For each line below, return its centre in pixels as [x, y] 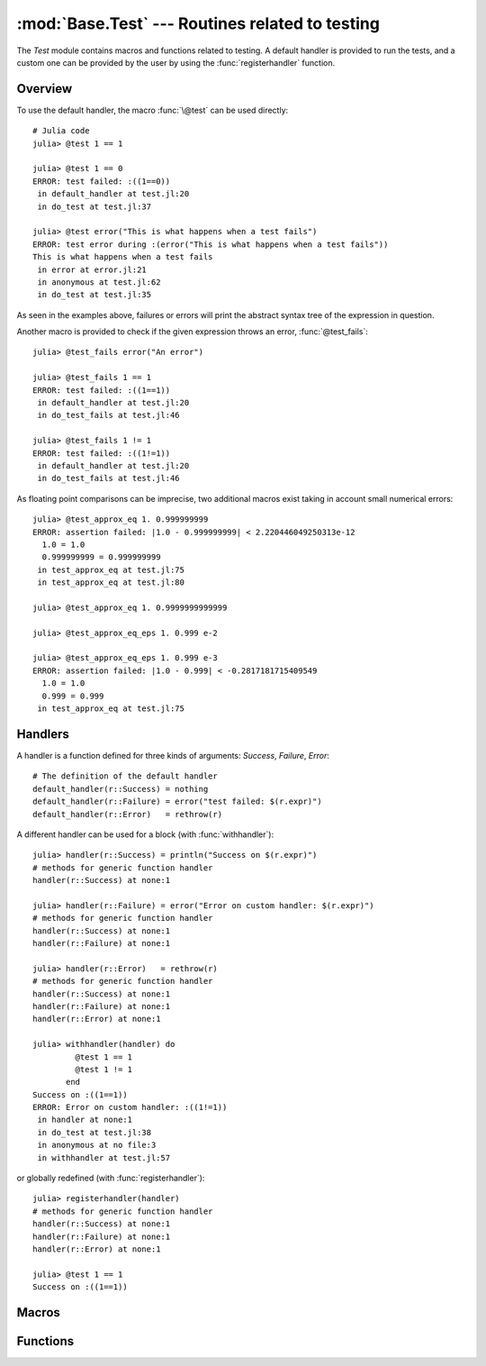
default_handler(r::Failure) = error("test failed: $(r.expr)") [178, 801]
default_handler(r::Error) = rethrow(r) [128, 814]
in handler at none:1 [85, 1120]
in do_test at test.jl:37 [94, 206]
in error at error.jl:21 [92, 269]
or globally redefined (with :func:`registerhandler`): [111, 1178]
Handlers [43, 734]
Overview [45, 89]
